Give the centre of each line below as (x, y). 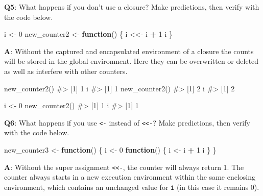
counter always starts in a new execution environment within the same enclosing (130, 177)
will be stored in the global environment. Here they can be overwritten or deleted (131, 61)
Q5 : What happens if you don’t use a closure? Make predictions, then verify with (132, 7)
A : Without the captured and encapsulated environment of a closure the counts (129, 51)
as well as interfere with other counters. (66, 71)
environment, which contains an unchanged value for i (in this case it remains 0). (132, 187)
